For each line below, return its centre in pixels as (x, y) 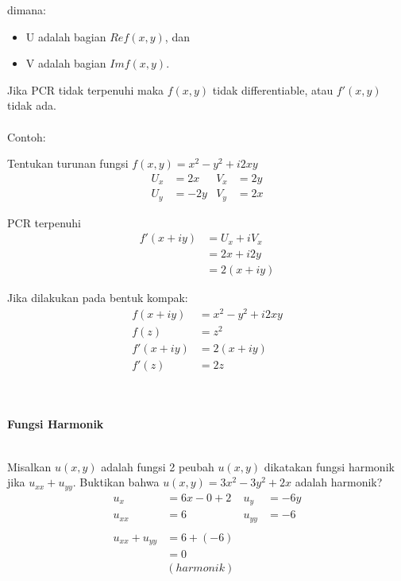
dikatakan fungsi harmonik (329, 466)
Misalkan (29, 466)
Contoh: (27, 136)
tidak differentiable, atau (273, 89)
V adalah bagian (66, 63)
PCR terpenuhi (44, 222)
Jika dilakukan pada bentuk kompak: (98, 298)
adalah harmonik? (339, 482)
